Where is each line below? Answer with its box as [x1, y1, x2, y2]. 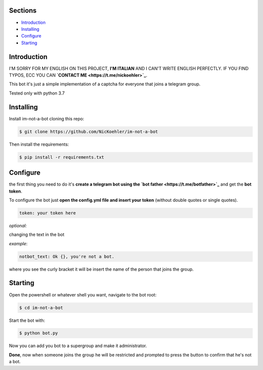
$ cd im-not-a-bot [19, 305, 63, 311]
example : [9, 240, 28, 246]
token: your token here [19, 210, 76, 215]
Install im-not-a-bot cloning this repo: [9, 116, 84, 121]
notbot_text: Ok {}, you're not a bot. [19, 253, 114, 259]
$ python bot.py [19, 331, 58, 336]
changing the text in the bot [9, 232, 64, 237]
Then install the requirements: [9, 141, 69, 147]
